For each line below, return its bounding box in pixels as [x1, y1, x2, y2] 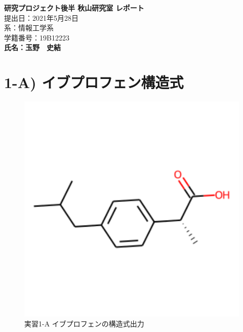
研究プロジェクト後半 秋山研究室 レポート [4, 3, 144, 13]
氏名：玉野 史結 [4, 42, 61, 53]
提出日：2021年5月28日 [4, 12, 78, 23]
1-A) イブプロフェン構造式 [4, 72, 184, 93]
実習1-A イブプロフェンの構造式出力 [24, 318, 144, 328]
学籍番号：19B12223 [4, 32, 69, 43]
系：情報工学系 [4, 22, 54, 33]
